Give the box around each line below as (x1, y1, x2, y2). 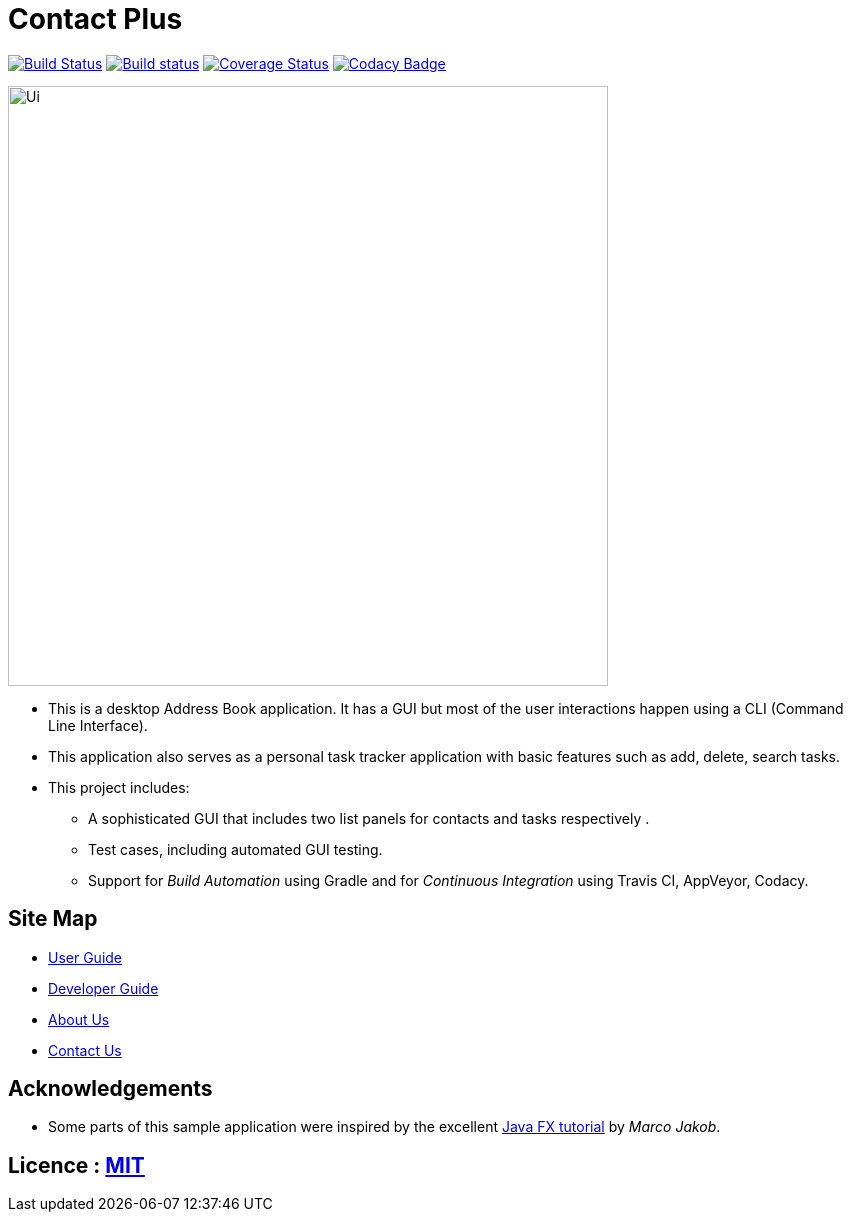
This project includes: (48, 778, 190, 796)
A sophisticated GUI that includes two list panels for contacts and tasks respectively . (88, 809, 650, 827)
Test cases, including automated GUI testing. (88, 840, 383, 858)
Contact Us (48, 1041, 122, 1059)
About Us (48, 1010, 110, 1028)
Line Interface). (48, 716, 148, 734)
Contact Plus (8, 2, 183, 36)
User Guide (48, 948, 123, 966)
